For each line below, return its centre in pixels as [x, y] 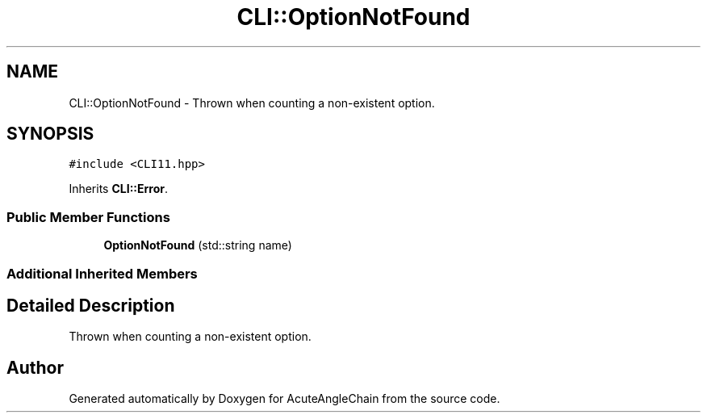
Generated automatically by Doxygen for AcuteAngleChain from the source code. [284, 399]
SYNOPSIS [50, 134]
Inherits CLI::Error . [118, 189]
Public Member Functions [88, 217]
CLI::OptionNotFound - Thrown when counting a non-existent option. [252, 103]
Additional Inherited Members [102, 273]
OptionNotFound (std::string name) [198, 245]
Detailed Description [91, 305]
